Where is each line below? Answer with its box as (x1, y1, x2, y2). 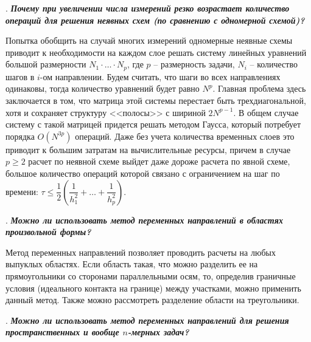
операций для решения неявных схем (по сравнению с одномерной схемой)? (5, 13, 305, 26)
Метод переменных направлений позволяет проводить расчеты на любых (5, 245, 276, 258)
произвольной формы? (5, 225, 91, 238)
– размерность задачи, (153, 58, 235, 70)
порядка (5, 129, 35, 142)
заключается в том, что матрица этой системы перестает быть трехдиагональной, (5, 94, 306, 107)
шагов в (5, 70, 35, 83)
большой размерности (5, 58, 86, 70)
